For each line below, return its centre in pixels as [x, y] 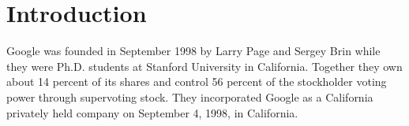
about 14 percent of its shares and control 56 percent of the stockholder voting [197, 82]
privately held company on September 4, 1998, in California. [152, 112]
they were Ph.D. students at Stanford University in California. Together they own [204, 66]
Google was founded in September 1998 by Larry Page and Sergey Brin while [193, 51]
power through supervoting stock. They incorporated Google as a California [190, 96]
